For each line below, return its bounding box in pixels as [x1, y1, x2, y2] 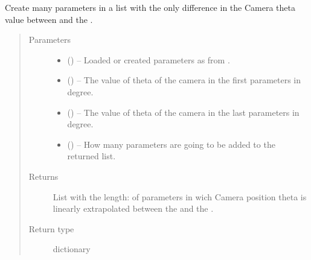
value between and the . [5, 13, 93, 25]
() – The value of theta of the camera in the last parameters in [67, 106, 300, 118]
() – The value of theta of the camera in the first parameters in [67, 74, 301, 86]
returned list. [67, 150, 116, 162]
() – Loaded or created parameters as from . [67, 53, 230, 66]
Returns [28, 170, 59, 182]
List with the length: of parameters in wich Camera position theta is [53, 190, 307, 203]
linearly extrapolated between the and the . [53, 202, 214, 215]
